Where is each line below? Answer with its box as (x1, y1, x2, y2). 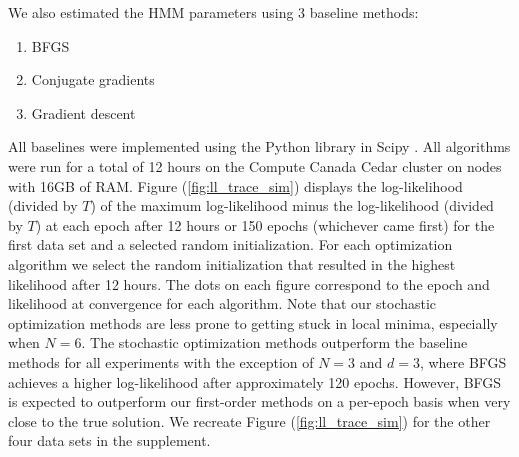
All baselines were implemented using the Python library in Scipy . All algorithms (8, 136, 511, 157)
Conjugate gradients (31, 69, 155, 90)
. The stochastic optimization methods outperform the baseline (81, 332, 468, 353)
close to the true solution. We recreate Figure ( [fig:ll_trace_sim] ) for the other (8, 410, 491, 431)
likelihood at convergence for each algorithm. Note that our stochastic (8, 293, 437, 314)
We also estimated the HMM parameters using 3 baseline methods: (8, 2, 419, 22)
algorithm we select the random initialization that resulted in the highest (8, 253, 456, 274)
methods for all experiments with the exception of (8, 351, 314, 372)
